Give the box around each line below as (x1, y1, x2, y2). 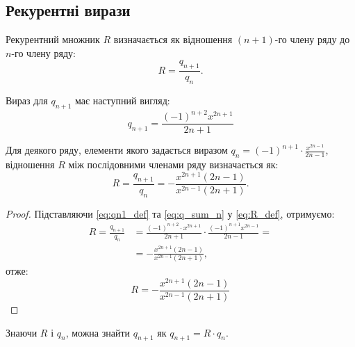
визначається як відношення (113, 32, 233, 47)
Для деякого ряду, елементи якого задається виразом (6, 143, 228, 157)
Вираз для (6, 93, 48, 108)
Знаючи (6, 325, 38, 339)
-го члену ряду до (274, 32, 350, 47)
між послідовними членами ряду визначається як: (68, 157, 279, 172)
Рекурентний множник (6, 32, 100, 47)
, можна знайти (65, 325, 131, 339)
